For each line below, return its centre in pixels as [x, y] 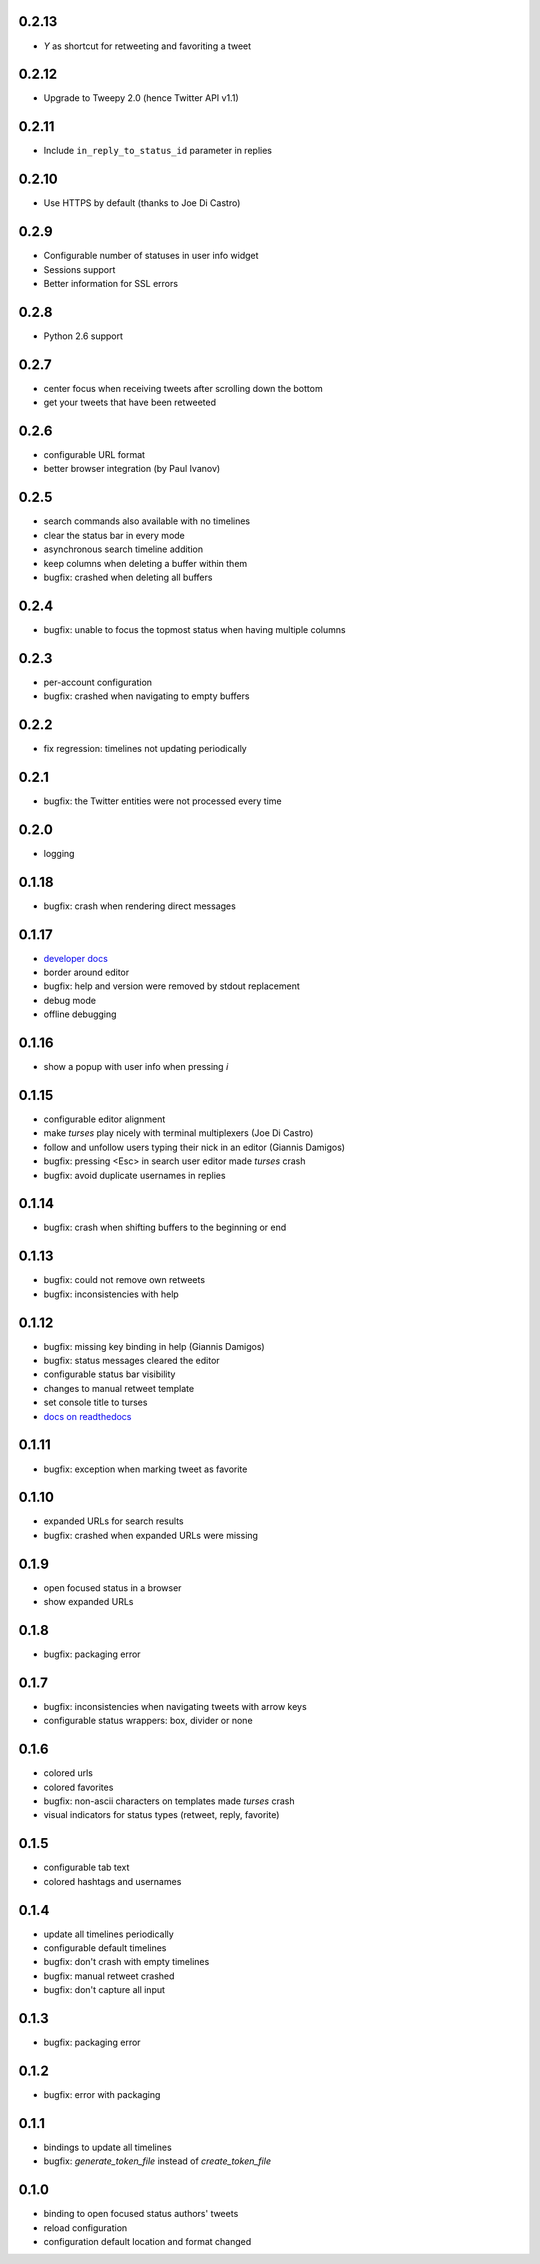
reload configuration [85, 2227]
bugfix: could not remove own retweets [124, 1280]
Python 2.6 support [83, 336]
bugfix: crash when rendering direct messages [140, 906]
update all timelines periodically [108, 1934]
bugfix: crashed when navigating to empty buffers [146, 696]
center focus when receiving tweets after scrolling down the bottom [183, 388]
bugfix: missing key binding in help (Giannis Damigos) [154, 1346]
